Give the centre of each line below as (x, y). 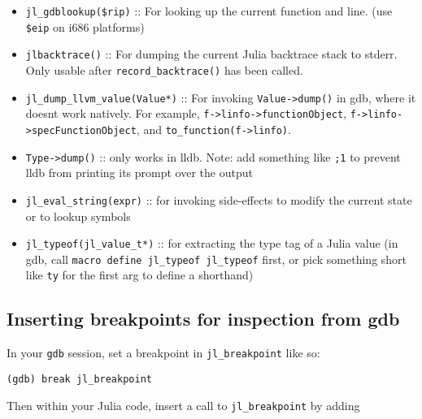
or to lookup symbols (78, 216)
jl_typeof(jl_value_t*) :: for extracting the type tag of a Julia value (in (212, 243)
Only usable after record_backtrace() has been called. (164, 69)
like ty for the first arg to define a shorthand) (139, 275)
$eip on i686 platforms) (85, 26)
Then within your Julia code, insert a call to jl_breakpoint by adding (183, 405)
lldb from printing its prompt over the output (139, 173)
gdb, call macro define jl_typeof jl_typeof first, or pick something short (216, 259)
